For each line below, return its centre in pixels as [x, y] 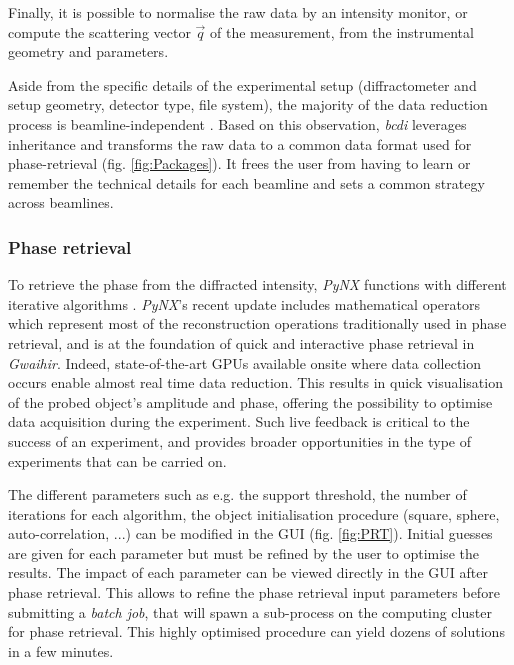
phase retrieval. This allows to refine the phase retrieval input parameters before [254, 592]
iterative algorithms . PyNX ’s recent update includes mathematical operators [244, 303]
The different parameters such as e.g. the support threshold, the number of [237, 494]
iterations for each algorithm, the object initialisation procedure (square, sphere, [254, 513]
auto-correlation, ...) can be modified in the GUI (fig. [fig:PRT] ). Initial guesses [250, 533]
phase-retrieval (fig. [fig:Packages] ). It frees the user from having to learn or [239, 163]
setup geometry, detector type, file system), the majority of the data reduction [248, 104]
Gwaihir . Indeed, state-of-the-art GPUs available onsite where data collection [245, 362]
